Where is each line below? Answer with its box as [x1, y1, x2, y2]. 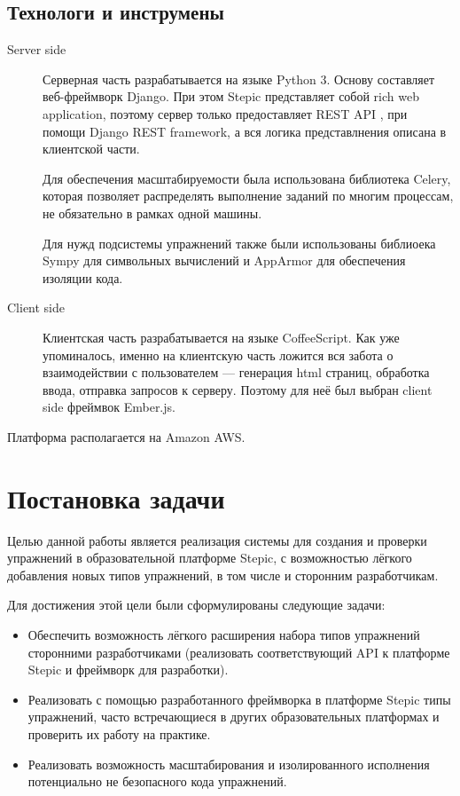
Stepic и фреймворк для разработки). [27, 660, 229, 679]
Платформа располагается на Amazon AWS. [7, 427, 246, 445]
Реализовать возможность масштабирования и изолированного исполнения [27, 754, 430, 773]
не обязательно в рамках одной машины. [43, 203, 262, 222]
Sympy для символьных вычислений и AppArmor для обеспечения [43, 251, 406, 270]
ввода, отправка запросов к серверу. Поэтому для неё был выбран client [43, 380, 433, 398]
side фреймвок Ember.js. [43, 398, 175, 416]
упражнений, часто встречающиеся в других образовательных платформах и [27, 707, 440, 726]
